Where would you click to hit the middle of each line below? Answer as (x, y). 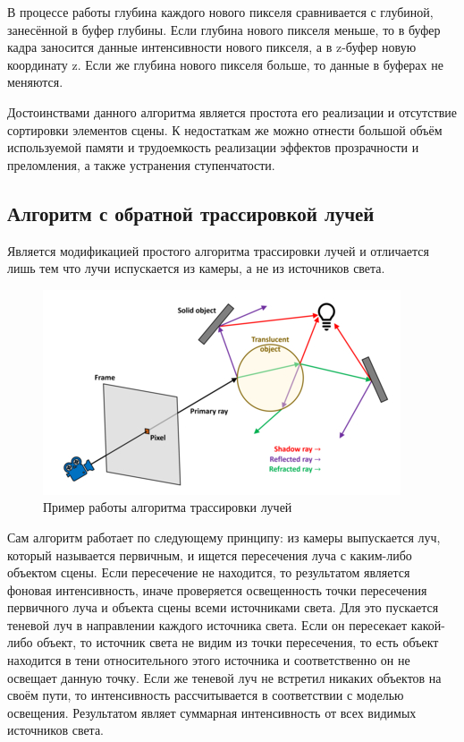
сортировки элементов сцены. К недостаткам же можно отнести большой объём (225, 129)
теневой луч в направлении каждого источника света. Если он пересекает (207, 624)
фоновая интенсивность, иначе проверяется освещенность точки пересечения (217, 589)
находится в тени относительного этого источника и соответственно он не (209, 660)
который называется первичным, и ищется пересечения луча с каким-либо (210, 554)
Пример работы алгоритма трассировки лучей (168, 507)
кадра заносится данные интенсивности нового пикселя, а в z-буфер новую (212, 47)
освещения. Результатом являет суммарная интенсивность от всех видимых (212, 712)
